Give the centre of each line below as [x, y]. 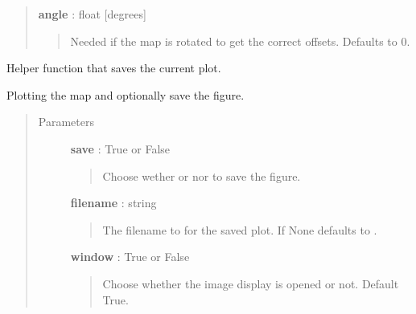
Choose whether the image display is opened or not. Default [251, 283]
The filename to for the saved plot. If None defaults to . [240, 229]
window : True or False [130, 257]
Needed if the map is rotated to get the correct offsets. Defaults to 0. [240, 41]
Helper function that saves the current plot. [114, 68]
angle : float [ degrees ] [92, 14]
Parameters [66, 122]
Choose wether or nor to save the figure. [202, 175]
